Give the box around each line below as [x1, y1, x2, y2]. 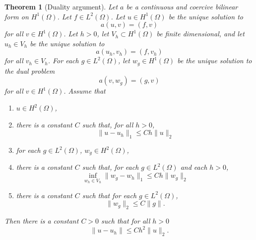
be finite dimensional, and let [156, 28, 245, 39]
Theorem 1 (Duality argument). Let [4, 1, 118, 11]
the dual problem [4, 65, 55, 76]
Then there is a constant [4, 216, 79, 226]
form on [4, 11, 29, 21]
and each [180, 162, 207, 172]
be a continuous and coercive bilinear [126, 1, 238, 11]
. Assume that [64, 86, 106, 96]
